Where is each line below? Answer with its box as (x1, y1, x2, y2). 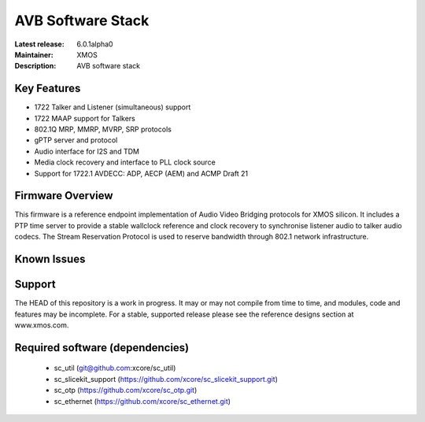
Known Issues (14, 253, 86, 266)
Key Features (14, 82, 81, 95)
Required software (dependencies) (14, 341, 190, 354)
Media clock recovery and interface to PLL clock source (34, 157, 216, 167)
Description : (14, 61, 57, 71)
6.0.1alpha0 (76, 39, 113, 49)
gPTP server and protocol (34, 135, 118, 145)
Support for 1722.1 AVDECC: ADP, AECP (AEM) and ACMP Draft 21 (34, 168, 249, 178)
